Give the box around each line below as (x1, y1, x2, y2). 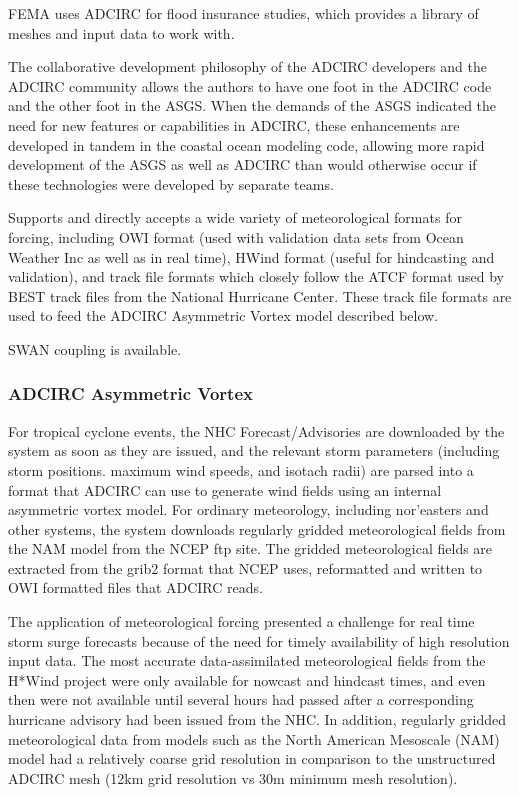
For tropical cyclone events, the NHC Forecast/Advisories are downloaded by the (8, 420, 505, 441)
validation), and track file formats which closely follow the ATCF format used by (8, 266, 504, 287)
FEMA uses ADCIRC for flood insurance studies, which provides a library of (8, 3, 479, 23)
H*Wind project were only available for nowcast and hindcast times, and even (8, 669, 486, 690)
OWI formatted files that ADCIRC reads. (8, 577, 263, 598)
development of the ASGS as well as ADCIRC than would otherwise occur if (8, 154, 477, 175)
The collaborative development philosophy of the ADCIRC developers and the (8, 56, 487, 77)
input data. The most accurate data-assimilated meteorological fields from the (8, 650, 486, 671)
